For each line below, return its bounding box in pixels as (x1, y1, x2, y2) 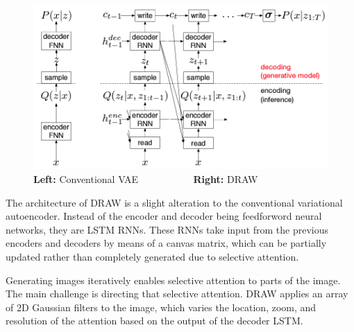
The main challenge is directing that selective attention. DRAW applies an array (6, 286, 348, 301)
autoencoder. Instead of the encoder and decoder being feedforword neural (6, 209, 322, 223)
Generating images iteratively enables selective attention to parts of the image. (6, 272, 341, 287)
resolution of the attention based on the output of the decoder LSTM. (6, 313, 303, 328)
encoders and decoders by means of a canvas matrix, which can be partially (6, 236, 327, 250)
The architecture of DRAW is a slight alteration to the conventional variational (6, 195, 343, 209)
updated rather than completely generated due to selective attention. (6, 250, 299, 264)
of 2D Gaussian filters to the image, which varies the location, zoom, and (6, 299, 317, 314)
